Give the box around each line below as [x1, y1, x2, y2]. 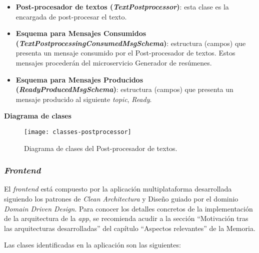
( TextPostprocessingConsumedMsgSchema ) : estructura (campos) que [15, 37, 246, 48]
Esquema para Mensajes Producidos [15, 74, 143, 84]
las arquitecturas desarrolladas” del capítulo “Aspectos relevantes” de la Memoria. [4, 222, 255, 233]
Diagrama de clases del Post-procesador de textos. [24, 142, 177, 153]
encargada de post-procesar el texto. [15, 11, 127, 21]
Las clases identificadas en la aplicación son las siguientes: [4, 239, 181, 250]
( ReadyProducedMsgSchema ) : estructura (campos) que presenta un [15, 84, 233, 94]
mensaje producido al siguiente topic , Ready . [15, 93, 152, 104]
